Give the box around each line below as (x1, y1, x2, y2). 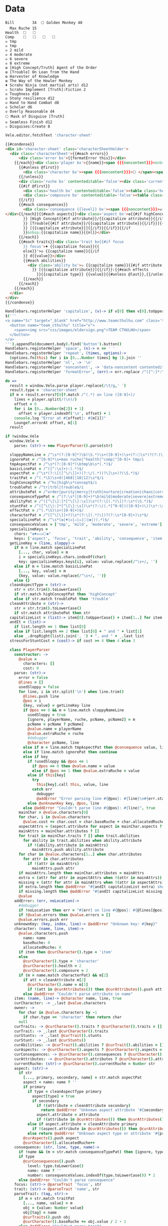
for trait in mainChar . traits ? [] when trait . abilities (18, 833, 140, 838)
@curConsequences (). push (23, 1159, 75, 1164)
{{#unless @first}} (18, 165, 59, 170)
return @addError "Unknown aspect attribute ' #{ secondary (40, 1107, 164, 1113)
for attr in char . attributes (23, 856, 84, 862)
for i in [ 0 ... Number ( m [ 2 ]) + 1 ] (14, 406, 84, 411)
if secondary (31, 1098, 59, 1103)
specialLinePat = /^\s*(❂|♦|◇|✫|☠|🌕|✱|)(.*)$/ (9, 517, 109, 523)
